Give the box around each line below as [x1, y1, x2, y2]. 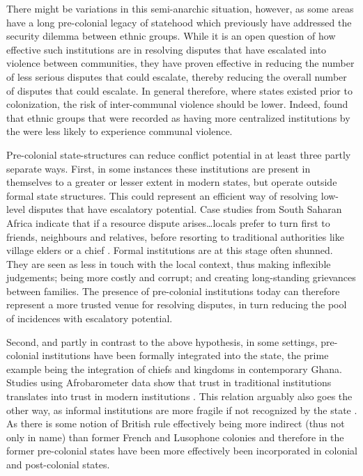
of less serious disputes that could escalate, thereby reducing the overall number [6, 69, 347, 84]
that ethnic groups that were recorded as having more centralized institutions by [6, 110, 350, 125]
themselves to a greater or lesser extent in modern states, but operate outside [6, 175, 337, 189]
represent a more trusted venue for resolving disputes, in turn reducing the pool [6, 297, 347, 312]
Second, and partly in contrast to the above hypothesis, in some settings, [6, 334, 318, 349]
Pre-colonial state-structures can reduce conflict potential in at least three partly [6, 147, 351, 161]
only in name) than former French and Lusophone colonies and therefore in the [6, 429, 344, 444]
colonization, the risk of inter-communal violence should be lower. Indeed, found [6, 97, 348, 111]
